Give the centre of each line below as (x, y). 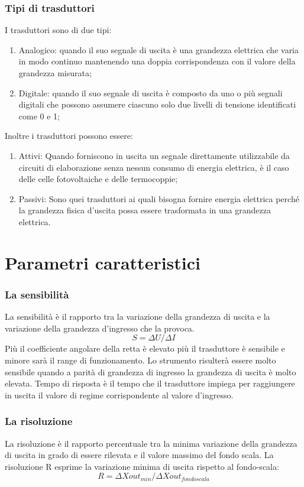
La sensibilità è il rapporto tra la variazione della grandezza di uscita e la (138, 316)
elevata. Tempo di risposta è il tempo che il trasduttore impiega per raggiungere (150, 383)
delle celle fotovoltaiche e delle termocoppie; (98, 179)
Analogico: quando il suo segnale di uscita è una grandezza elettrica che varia (159, 49)
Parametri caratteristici (103, 262)
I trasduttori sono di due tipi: (58, 30)
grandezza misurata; (55, 73)
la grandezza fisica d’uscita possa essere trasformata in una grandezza (145, 210)
